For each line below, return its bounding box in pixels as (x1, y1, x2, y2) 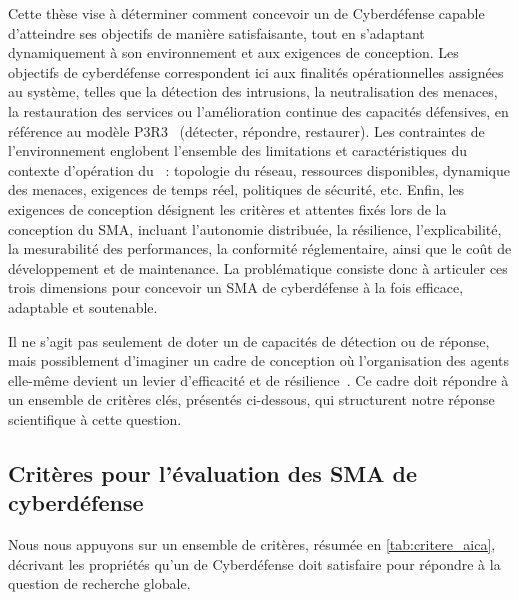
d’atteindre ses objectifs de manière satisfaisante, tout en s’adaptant (8, 22, 425, 43)
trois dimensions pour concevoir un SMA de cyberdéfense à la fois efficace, (8, 277, 464, 298)
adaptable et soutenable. (8, 296, 158, 317)
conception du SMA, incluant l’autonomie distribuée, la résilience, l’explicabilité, (8, 218, 502, 239)
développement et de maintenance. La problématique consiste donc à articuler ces (8, 257, 508, 278)
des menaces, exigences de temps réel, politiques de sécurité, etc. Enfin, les (8, 179, 465, 200)
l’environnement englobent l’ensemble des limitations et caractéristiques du (8, 140, 467, 161)
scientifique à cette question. (8, 408, 182, 429)
